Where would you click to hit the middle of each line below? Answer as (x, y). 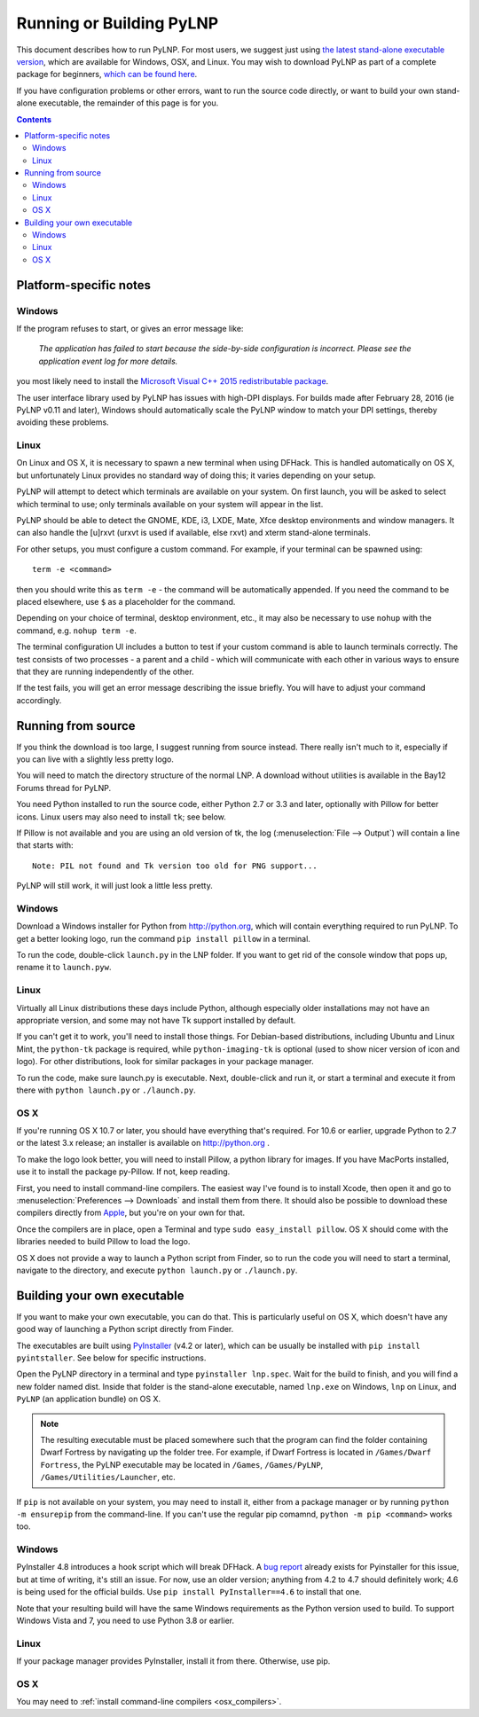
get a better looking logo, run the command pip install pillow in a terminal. (163, 938)
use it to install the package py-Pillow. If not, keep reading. (123, 1172)
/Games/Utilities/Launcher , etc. (108, 1478)
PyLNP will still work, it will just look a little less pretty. (114, 886)
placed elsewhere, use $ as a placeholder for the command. (126, 601)
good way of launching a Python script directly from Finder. (125, 1329)
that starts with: (45, 845)
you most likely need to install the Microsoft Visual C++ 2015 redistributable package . (173, 381)
